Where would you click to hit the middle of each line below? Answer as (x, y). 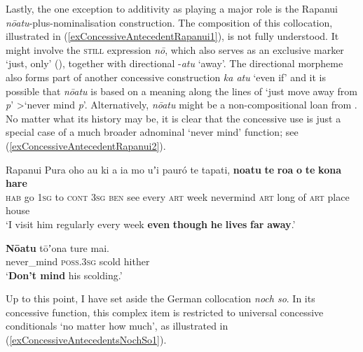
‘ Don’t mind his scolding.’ (64, 275)
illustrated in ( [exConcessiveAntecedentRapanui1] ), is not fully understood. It (172, 36)
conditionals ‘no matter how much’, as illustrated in (117, 326)
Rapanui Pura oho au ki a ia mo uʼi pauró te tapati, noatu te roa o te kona (173, 169)
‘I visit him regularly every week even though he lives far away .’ (151, 224)
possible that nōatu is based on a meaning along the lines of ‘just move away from (181, 91)
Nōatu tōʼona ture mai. (57, 247)
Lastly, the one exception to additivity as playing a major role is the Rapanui (172, 8)
